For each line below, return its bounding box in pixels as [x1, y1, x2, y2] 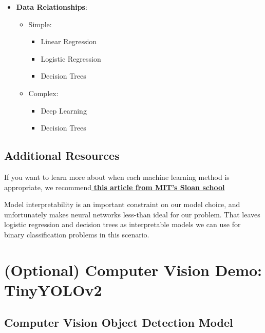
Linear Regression [41, 36, 97, 47]
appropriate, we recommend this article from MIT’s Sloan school [4, 181, 225, 192]
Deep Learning [41, 105, 87, 116]
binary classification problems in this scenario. [4, 229, 149, 239]
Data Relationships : [16, 2, 87, 12]
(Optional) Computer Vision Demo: [4, 259, 262, 280]
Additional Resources [4, 147, 120, 163]
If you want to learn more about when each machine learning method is [4, 171, 230, 182]
